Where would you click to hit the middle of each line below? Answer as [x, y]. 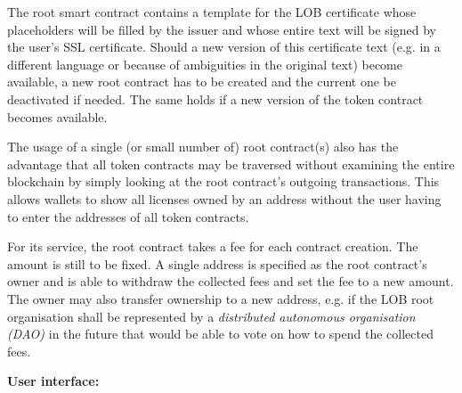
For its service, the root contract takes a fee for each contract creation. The [213, 246]
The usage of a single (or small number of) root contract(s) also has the [203, 147]
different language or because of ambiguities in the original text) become [205, 64]
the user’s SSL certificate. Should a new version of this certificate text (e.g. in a [224, 47]
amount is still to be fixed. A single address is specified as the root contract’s [217, 263]
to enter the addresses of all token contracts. [128, 216]
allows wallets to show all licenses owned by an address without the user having [224, 198]
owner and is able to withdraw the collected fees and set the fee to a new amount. [231, 281]
